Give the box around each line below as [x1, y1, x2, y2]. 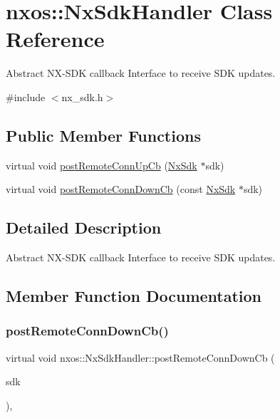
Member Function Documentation [6, 285, 262, 307]
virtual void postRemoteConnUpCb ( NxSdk [6, 157, 197, 172]
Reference [6, 24, 105, 53]
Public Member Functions [6, 124, 201, 146]
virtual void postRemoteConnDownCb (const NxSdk [6, 182, 236, 197]
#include [6, 89, 46, 104]
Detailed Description [6, 216, 162, 239]
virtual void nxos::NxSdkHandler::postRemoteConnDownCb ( [6, 350, 275, 365]
